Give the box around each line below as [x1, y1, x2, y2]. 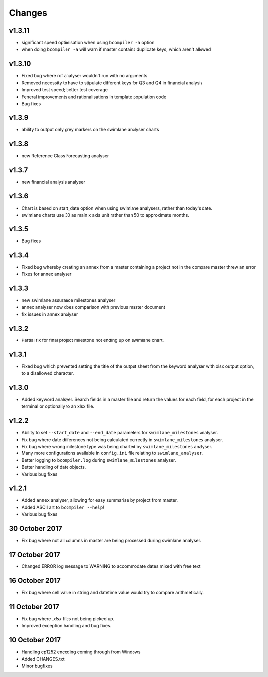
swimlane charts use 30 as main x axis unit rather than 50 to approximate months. [21, 212, 190, 218]
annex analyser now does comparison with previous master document [21, 304, 166, 310]
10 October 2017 [9, 636, 61, 644]
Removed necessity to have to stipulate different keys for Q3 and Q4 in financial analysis [21, 80, 203, 86]
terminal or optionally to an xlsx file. [21, 403, 94, 409]
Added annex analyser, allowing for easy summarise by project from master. [21, 497, 178, 503]
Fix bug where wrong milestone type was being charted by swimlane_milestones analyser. [21, 444, 213, 450]
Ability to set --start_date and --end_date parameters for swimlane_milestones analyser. [21, 430, 218, 436]
